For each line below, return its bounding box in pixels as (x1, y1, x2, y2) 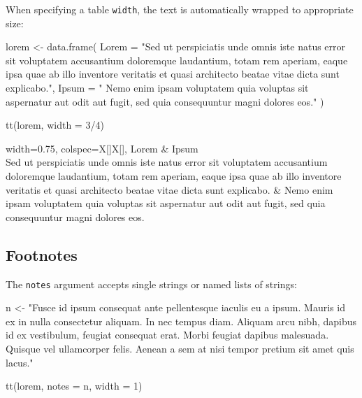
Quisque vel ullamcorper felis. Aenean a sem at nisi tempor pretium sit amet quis (6, 341, 354, 356)
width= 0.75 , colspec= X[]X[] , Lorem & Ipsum (6, 141, 198, 155)
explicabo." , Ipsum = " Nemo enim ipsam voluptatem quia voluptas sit (6, 80, 309, 95)
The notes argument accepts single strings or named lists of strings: (6, 276, 297, 291)
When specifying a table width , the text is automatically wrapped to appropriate (6, 2, 354, 16)
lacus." (6, 355, 34, 369)
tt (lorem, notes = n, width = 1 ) (6, 378, 143, 393)
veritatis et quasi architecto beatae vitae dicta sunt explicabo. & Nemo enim (6, 182, 333, 197)
